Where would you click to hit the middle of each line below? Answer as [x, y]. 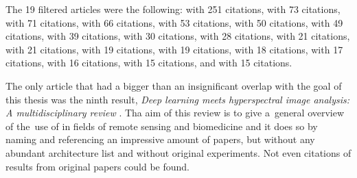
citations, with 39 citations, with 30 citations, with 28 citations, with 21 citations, [178, 36]
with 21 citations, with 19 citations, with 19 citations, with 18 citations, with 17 [174, 49]
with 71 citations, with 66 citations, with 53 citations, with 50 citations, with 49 [174, 22]
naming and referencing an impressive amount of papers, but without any [160, 139]
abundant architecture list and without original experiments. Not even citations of [178, 152]
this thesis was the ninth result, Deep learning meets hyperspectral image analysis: [178, 99]
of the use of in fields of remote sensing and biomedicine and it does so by [162, 126]
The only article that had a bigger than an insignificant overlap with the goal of [174, 85]
